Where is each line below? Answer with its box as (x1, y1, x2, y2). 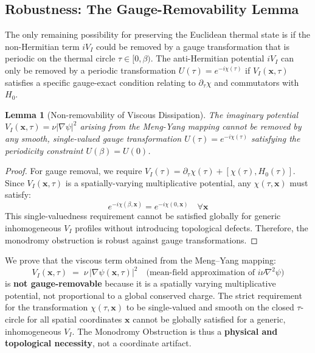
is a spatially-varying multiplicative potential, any (65, 176, 251, 189)
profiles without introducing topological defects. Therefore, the (75, 222, 308, 234)
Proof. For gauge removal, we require (5, 164, 142, 177)
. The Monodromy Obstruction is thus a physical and (72, 324, 278, 337)
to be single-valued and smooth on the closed (126, 301, 294, 313)
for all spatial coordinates (27, 313, 122, 326)
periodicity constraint (5, 144, 83, 156)
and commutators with (214, 75, 299, 88)
